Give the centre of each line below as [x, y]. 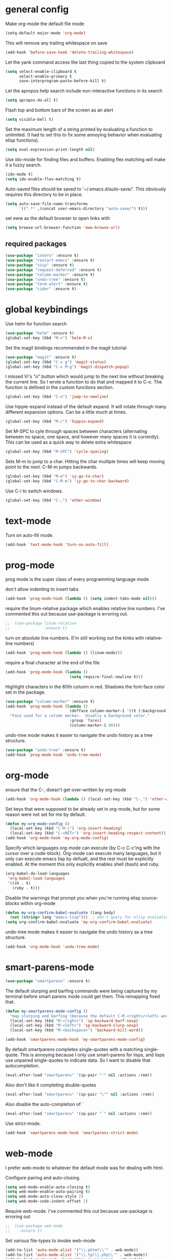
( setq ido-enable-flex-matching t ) [43, 179]
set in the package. [26, 692]
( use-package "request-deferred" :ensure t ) [53, 270]
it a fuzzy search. [24, 165]
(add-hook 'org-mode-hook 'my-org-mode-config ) [57, 838]
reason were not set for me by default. [46, 814]
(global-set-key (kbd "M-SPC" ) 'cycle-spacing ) [57, 452]
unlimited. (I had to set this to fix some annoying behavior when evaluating [84, 135]
